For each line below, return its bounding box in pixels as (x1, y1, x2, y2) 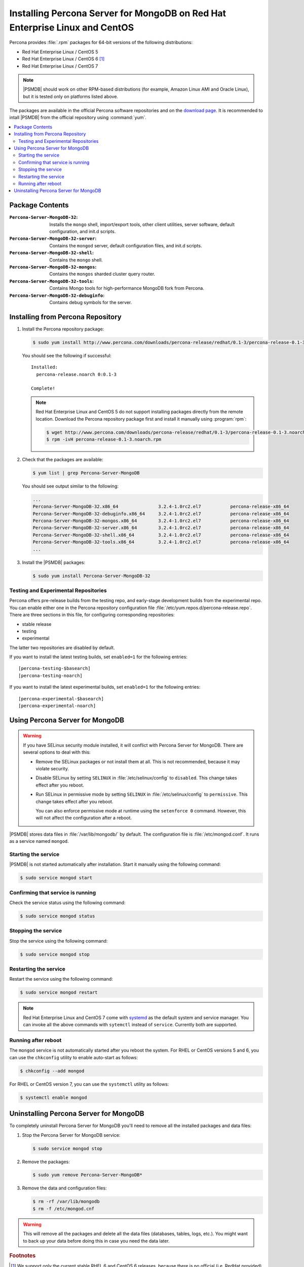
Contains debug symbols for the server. (49, 299, 132, 305)
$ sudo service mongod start (20, 875, 93, 881)
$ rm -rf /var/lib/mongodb (32, 1199, 100, 1205)
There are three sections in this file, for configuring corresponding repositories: (9, 612, 175, 618)
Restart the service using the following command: (9, 976, 113, 982)
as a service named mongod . (9, 838, 69, 844)
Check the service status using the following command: (9, 900, 126, 906)
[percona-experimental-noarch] (18, 703, 96, 709)
